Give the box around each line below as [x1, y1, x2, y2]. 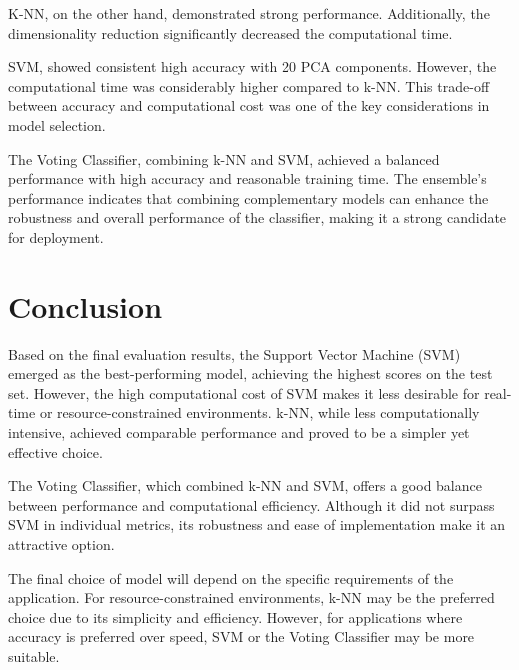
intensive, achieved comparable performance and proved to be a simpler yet [8, 422, 470, 443]
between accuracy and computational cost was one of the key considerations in [8, 95, 490, 116]
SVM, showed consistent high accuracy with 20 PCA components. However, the [8, 56, 497, 77]
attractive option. [8, 534, 115, 554]
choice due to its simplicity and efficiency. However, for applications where [8, 606, 463, 627]
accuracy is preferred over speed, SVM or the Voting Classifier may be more [8, 626, 475, 647]
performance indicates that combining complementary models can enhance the [8, 187, 489, 208]
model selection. [8, 114, 106, 135]
